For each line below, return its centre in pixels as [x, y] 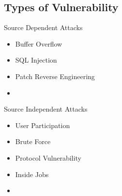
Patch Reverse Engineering [55, 76]
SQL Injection [36, 60]
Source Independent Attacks [46, 109]
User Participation [43, 125]
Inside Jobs [32, 174]
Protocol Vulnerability [48, 157]
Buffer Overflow [39, 43]
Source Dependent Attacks [43, 27]
